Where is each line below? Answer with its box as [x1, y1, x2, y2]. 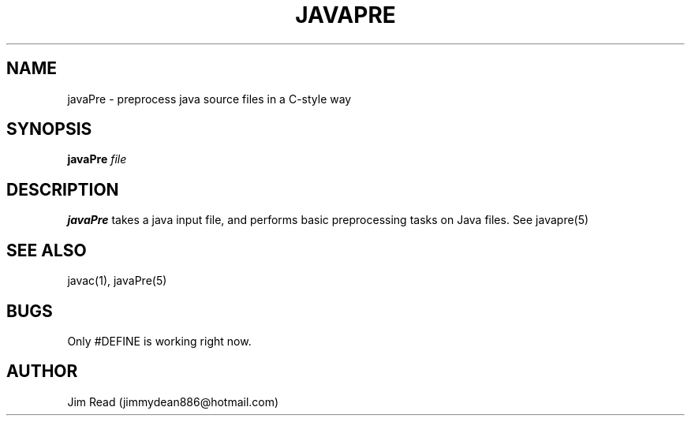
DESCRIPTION [6, 179, 119, 200]
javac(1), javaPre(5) [67, 274, 167, 288]
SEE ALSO [6, 240, 87, 260]
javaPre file [67, 152, 127, 166]
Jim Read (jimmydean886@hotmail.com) [67, 394, 279, 409]
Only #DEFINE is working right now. [67, 334, 252, 348]
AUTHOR [6, 361, 78, 382]
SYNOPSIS [6, 119, 92, 140]
